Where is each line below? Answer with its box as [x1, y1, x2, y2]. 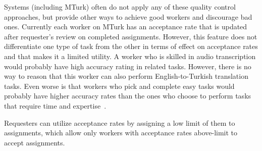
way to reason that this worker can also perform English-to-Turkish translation [4, 71, 248, 81]
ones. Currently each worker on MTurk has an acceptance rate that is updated [4, 21, 247, 32]
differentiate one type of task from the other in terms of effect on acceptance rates [4, 41, 258, 52]
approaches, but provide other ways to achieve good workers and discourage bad [4, 11, 252, 22]
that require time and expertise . [4, 100, 107, 111]
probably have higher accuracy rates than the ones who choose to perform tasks [4, 90, 251, 101]
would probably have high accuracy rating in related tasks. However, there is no [4, 61, 251, 71]
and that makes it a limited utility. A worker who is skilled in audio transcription [4, 51, 256, 61]
